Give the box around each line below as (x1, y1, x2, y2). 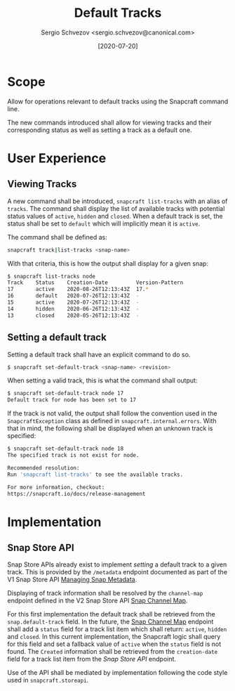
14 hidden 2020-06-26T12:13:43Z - (7, 305, 140, 312)
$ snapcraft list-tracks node (7, 273, 96, 280)
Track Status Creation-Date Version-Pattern (7, 279, 184, 286)
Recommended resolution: (7, 464, 80, 472)
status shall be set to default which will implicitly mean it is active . (7, 219, 201, 228)
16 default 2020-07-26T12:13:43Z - (7, 292, 140, 299)
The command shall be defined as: (7, 233, 107, 241)
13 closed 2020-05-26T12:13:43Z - (7, 311, 140, 319)
